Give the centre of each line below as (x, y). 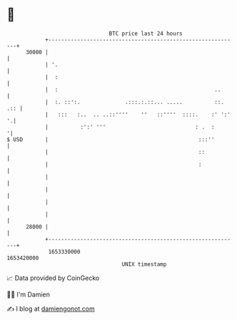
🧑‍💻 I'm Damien (29, 294)
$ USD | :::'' (111, 139)
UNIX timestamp (144, 264)
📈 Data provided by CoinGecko (53, 278)
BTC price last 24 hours (146, 33)
